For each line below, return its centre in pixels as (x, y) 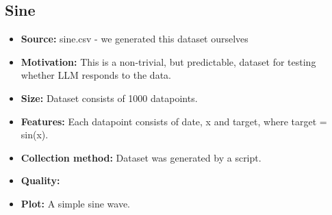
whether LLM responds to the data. (96, 75)
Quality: (40, 180)
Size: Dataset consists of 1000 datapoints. (109, 98)
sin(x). (35, 135)
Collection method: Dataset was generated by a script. (141, 157)
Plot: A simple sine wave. (75, 203)
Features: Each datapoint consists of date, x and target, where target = (174, 121)
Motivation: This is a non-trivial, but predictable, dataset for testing (168, 61)
